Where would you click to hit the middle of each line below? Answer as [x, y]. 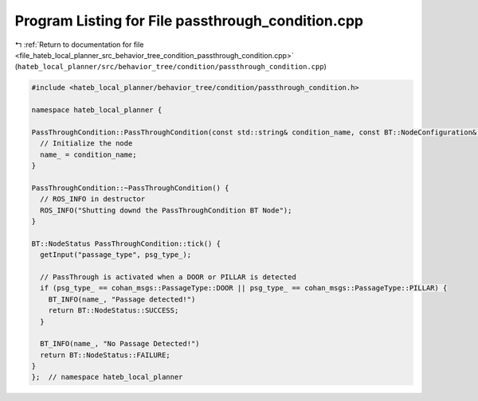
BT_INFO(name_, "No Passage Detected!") [120, 344]
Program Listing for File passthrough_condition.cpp [189, 21]
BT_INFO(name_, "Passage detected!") [122, 299]
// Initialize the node [86, 144]
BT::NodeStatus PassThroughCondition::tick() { [126, 243]
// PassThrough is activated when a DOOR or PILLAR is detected [168, 277]
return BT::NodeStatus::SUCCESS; [114, 311]
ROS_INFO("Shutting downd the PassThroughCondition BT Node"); [166, 210]
